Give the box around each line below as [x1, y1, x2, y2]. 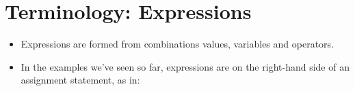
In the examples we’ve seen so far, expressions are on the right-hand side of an [21, 59, 350, 73]
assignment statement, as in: [21, 73, 140, 87]
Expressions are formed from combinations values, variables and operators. [21, 37, 334, 51]
